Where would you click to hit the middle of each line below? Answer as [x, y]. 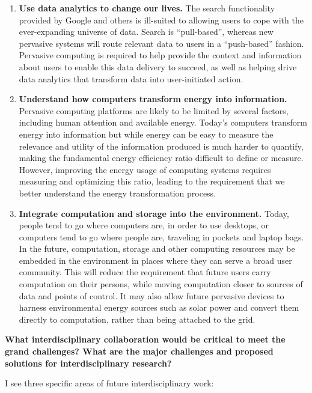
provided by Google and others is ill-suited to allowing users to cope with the [161, 20]
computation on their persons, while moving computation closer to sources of [161, 284]
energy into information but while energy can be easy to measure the [146, 134]
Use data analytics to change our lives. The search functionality [147, 8]
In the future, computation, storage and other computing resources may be [157, 248]
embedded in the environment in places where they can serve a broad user [155, 260]
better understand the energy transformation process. [118, 193]
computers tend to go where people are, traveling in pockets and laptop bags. [161, 236]
